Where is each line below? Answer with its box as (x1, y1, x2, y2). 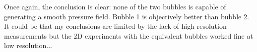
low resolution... (4, 40, 52, 51)
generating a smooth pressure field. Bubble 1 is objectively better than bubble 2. (4, 11, 249, 21)
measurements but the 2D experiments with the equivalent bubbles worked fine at (4, 30, 253, 41)
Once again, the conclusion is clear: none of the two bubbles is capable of (4, 1, 226, 11)
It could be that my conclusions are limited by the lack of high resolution (4, 21, 227, 31)
